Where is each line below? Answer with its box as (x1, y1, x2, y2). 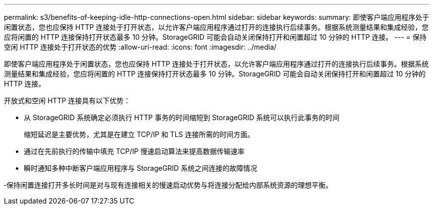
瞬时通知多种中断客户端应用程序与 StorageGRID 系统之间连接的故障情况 (24, 164, 257, 172)
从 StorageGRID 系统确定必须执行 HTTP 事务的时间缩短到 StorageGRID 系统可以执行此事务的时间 (24, 113, 340, 122)
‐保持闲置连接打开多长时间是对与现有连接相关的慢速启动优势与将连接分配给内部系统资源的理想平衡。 (4, 181, 333, 189)
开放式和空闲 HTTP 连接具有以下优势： (4, 96, 131, 105)
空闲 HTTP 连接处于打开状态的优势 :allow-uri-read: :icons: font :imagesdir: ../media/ (4, 43, 276, 51)
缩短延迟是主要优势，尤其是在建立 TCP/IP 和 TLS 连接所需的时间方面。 (24, 130, 255, 139)
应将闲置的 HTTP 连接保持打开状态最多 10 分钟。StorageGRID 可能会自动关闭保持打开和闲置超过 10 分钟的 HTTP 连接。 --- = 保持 (4, 33, 427, 41)
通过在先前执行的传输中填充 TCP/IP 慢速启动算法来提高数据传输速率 (24, 147, 245, 155)
